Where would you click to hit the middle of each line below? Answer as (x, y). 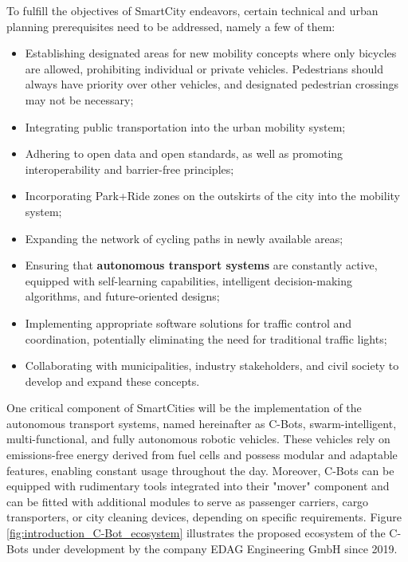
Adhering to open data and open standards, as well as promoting (184, 153)
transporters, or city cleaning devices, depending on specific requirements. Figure (204, 517)
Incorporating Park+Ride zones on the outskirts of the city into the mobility (212, 196)
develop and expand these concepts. (112, 381)
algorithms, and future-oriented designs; (122, 296)
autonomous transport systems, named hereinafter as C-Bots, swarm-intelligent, (202, 423)
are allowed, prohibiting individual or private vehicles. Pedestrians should (204, 68)
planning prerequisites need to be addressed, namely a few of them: (171, 26)
